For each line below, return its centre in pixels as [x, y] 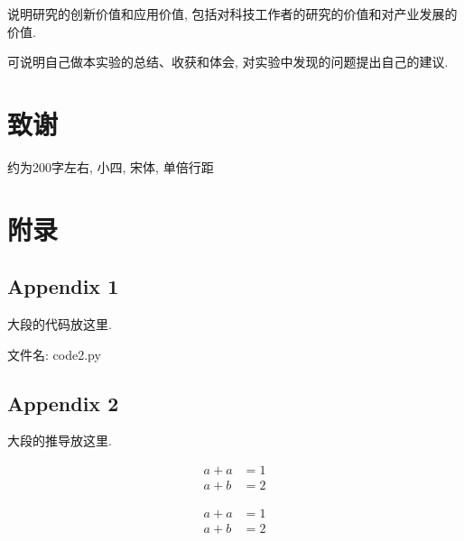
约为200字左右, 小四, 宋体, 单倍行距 [111, 166]
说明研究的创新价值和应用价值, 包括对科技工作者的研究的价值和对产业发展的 [232, 14]
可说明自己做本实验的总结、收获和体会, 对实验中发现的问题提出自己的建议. [228, 62]
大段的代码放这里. [60, 324]
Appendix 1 [63, 286]
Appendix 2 [63, 403]
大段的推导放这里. [60, 440]
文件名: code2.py [54, 354]
